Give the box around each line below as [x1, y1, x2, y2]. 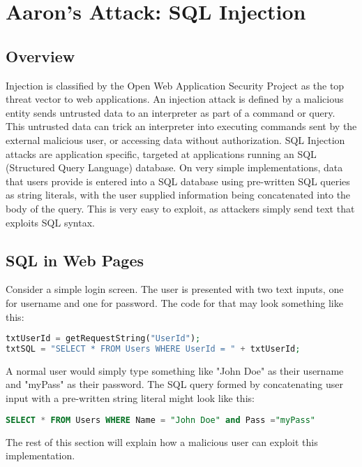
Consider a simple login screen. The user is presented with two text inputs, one [6, 282, 344, 296]
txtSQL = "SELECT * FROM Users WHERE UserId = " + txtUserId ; [6, 343, 301, 354]
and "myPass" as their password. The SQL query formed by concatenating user [6, 377, 344, 391]
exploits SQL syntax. [6, 215, 95, 229]
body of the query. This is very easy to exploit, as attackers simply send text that [6, 201, 355, 215]
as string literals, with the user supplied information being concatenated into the [6, 187, 351, 202]
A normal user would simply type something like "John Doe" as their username [6, 363, 344, 378]
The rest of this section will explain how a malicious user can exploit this [6, 434, 318, 449]
